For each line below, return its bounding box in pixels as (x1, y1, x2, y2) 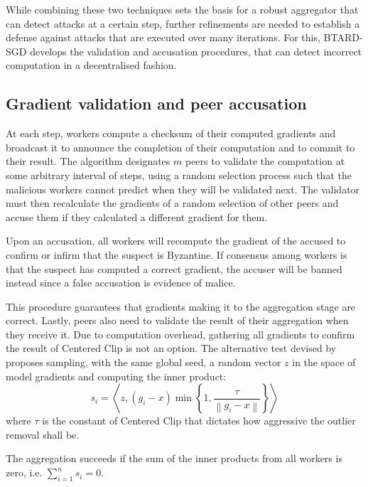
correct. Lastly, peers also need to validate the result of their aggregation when (6, 313, 349, 328)
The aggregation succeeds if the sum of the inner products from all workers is (6, 451, 342, 466)
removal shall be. (6, 427, 80, 441)
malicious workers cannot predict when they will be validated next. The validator (6, 181, 360, 196)
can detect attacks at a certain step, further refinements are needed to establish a (6, 16, 360, 31)
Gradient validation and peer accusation (6, 92, 307, 114)
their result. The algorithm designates (6, 154, 171, 168)
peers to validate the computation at (185, 154, 345, 168)
